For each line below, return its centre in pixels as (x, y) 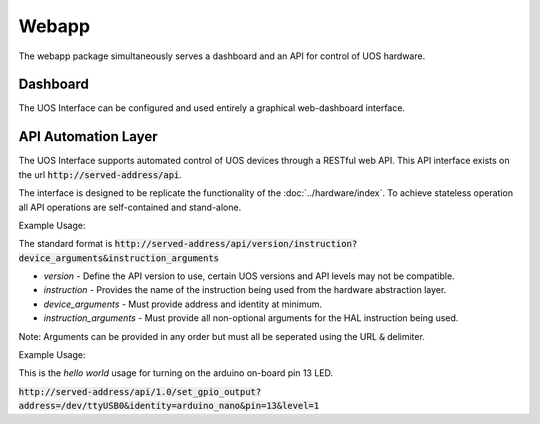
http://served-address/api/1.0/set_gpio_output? (140, 391)
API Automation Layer (88, 136)
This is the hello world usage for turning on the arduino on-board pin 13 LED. (176, 373)
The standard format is (65, 244)
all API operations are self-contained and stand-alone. (130, 207)
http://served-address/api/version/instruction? (236, 244)
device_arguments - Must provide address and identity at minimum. (182, 304)
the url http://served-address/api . (100, 174)
